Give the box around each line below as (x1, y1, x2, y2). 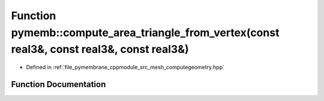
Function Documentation (11, 79, 106, 90)
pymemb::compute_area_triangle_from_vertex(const (11, 26, 280, 39)
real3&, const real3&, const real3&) (11, 43, 189, 57)
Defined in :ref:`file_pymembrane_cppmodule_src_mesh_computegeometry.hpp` (26, 64, 225, 71)
